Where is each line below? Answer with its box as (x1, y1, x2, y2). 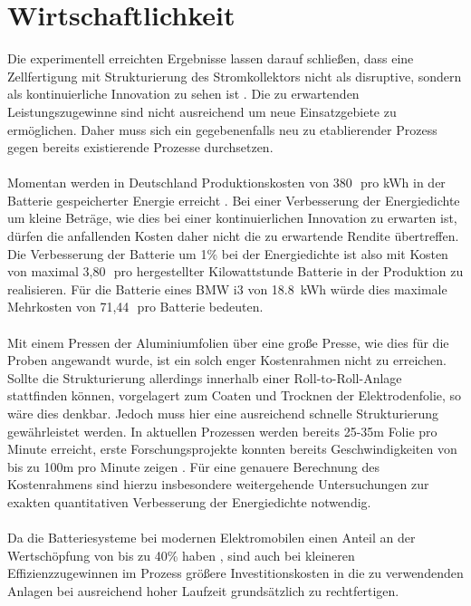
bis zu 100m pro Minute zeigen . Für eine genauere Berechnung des (7, 457, 380, 476)
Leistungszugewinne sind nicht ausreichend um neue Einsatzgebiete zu (7, 101, 397, 120)
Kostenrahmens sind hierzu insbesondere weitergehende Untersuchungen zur (7, 475, 429, 494)
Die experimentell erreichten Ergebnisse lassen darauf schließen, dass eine (7, 49, 414, 68)
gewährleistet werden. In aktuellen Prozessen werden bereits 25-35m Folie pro (7, 421, 437, 440)
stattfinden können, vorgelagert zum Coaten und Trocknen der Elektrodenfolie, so (7, 386, 462, 405)
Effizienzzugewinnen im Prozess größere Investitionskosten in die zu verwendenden (7, 563, 464, 582)
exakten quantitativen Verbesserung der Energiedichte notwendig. (7, 492, 371, 511)
